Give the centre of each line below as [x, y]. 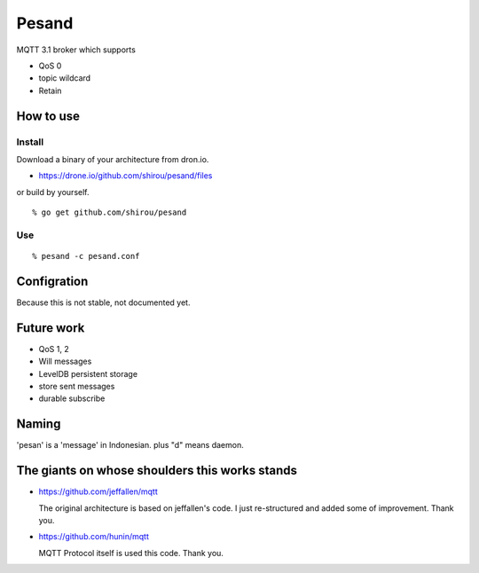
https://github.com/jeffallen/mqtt [98, 491]
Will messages [65, 361]
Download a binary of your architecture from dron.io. [113, 159]
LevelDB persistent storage [88, 373]
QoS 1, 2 [54, 349]
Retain [50, 90]
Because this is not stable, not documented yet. [103, 302]
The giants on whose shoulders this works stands [157, 471]
